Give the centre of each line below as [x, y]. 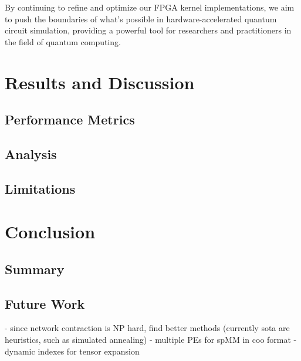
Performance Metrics [70, 119]
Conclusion [50, 232]
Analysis [31, 153]
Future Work [45, 303]
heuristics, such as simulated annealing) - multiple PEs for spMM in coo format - [151, 340]
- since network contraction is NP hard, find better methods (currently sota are [147, 328]
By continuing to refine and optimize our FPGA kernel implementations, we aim [150, 7]
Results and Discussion [100, 82]
